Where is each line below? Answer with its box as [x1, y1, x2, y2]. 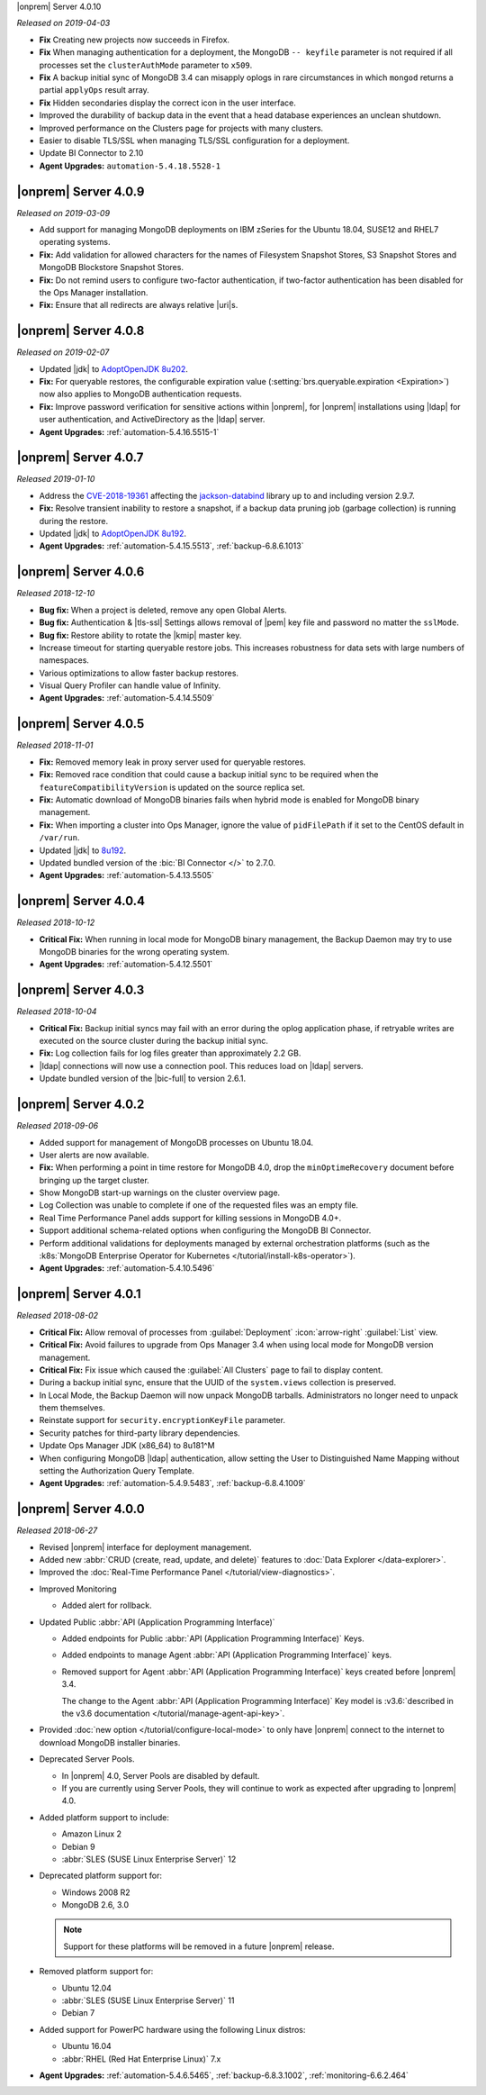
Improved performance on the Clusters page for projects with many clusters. [39, 122, 324, 133]
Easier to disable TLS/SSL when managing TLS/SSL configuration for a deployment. [39, 135, 350, 146]
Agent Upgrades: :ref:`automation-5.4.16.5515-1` [39, 426, 220, 437]
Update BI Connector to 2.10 [39, 148, 144, 159]
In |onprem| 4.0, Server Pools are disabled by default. [61, 1770, 260, 1781]
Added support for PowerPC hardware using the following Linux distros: [39, 2024, 306, 2035]
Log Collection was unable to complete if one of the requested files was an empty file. [39, 1200, 359, 1211]
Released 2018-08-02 [16, 1311, 99, 1321]
